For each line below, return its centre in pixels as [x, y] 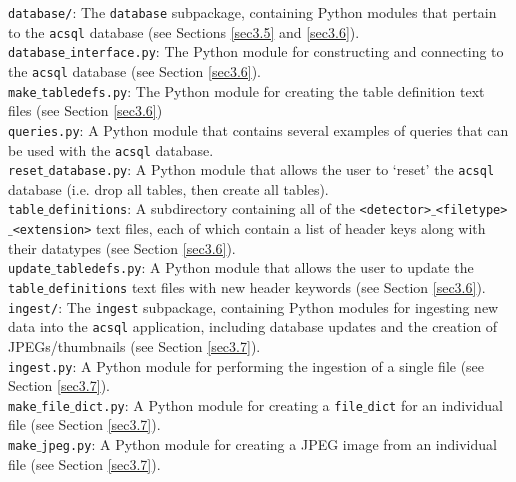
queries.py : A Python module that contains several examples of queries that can [258, 129]
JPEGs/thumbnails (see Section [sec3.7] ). [134, 345]
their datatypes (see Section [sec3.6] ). [122, 247]
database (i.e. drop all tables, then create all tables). [168, 188]
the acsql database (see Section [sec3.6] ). [135, 70]
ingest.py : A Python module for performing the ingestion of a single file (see [246, 365]
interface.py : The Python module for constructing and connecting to [286, 51]
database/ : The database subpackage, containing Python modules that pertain [252, 12]
